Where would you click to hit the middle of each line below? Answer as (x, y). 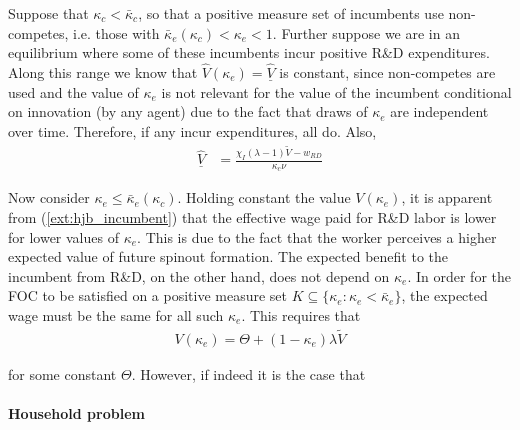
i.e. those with (116, 32)
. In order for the (459, 275)
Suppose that (48, 13)
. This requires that (301, 315)
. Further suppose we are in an (366, 32)
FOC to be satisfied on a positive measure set (148, 295)
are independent (439, 111)
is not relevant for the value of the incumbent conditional (336, 91)
